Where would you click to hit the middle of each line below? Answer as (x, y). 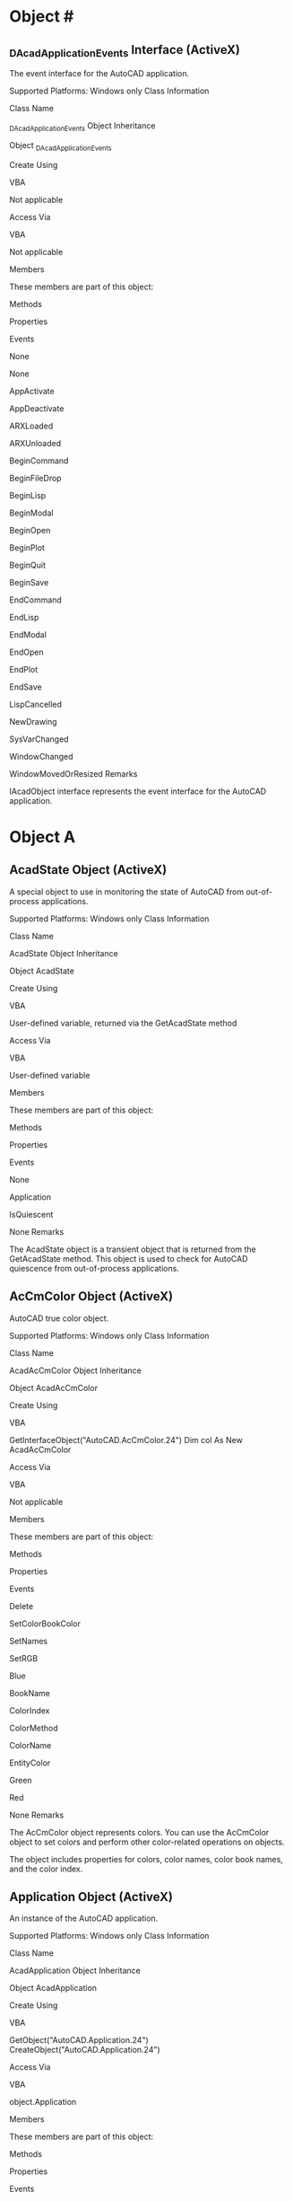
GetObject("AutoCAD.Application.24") (79, 2040)
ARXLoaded (31, 426)
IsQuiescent (31, 1214)
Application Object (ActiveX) (91, 1897)
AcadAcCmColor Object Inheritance (75, 1370)
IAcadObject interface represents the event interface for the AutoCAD (138, 791)
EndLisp (24, 617)
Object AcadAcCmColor (54, 1387)
